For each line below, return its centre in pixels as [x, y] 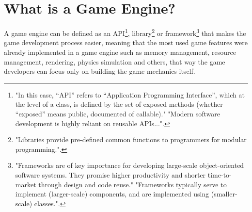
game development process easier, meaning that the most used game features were [126, 42]
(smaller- [224, 194]
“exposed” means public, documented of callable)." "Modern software [118, 113]
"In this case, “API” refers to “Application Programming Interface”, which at [130, 94]
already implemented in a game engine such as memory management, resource [120, 52]
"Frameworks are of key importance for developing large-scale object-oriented [130, 165]
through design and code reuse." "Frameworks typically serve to [133, 184]
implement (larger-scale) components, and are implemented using [112, 194]
